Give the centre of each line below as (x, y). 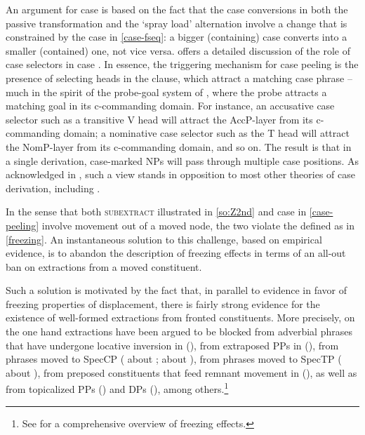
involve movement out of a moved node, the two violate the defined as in (198, 225)
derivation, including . (53, 188)
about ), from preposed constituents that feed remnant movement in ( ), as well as (181, 372)
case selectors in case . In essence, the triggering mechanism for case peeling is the (182, 64)
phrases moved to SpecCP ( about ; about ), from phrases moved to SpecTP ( (174, 359)
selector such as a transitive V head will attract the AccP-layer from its (159, 119)
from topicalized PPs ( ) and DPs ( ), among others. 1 (117, 388)
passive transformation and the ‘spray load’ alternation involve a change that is (177, 23)
